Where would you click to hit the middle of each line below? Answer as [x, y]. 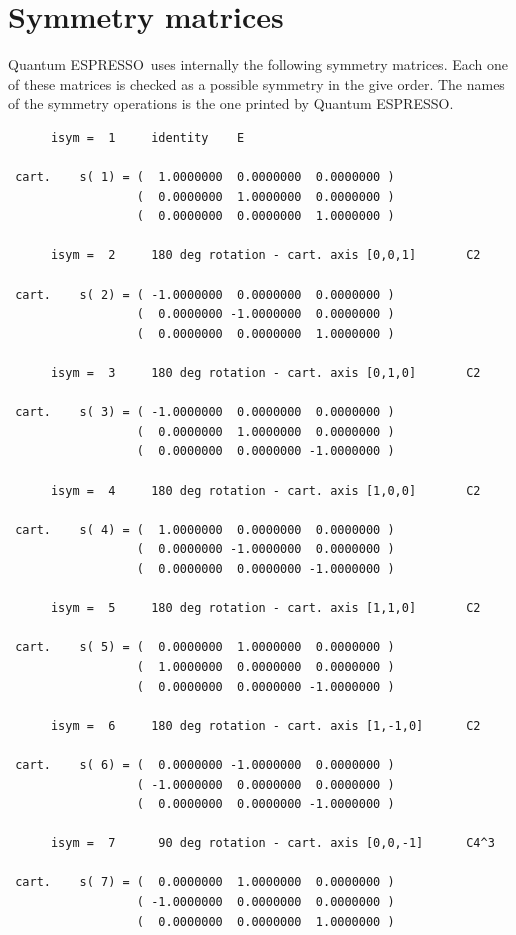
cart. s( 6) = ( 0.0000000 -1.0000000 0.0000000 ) [205, 764]
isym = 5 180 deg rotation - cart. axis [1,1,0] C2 [265, 608]
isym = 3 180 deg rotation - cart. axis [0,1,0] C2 [265, 373]
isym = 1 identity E [147, 137]
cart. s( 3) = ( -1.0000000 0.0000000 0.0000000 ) [205, 412]
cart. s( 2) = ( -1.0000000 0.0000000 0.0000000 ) [205, 294]
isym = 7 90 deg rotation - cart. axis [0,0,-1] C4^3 [272, 843]
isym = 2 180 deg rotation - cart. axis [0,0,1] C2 [265, 255]
